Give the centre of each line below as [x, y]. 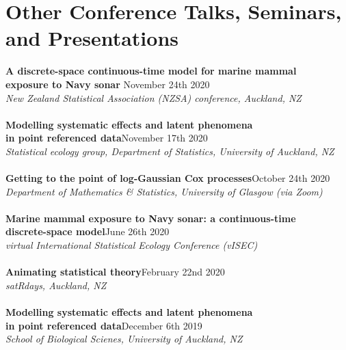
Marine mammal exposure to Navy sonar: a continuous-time [151, 218]
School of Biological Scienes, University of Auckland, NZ [124, 339]
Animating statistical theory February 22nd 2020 [115, 272]
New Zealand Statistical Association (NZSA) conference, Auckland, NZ [154, 97]
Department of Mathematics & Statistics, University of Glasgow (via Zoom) [164, 191]
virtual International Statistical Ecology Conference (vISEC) [132, 245]
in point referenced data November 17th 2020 [107, 138]
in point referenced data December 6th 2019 [104, 325]
